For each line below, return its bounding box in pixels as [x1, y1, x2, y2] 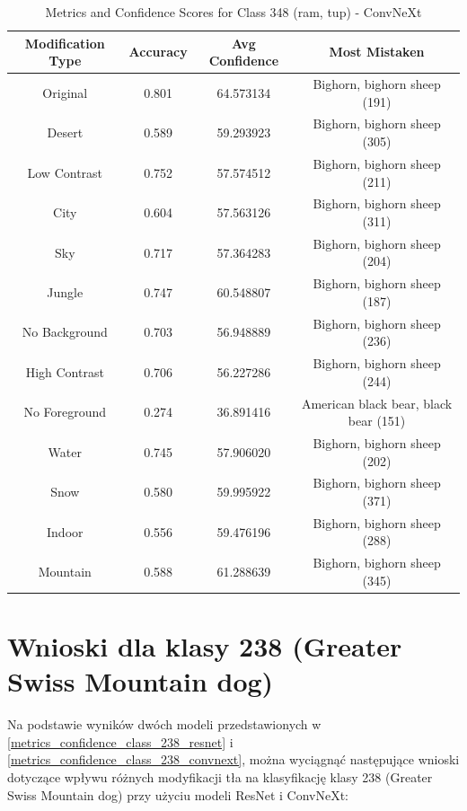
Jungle [47, 283, 84, 302]
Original [42, 83, 88, 101]
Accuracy [128, 42, 188, 61]
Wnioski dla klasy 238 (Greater [7, 628, 402, 665]
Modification [24, 33, 105, 52]
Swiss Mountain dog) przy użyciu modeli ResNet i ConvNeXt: [7, 785, 349, 804]
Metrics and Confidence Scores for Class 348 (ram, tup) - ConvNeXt [45, 3, 422, 21]
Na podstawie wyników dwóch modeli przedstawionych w [7, 715, 322, 734]
